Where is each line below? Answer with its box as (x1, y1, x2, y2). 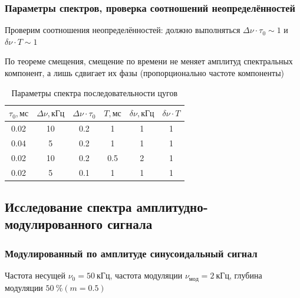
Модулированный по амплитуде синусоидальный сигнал (5, 245, 258, 260)
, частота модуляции (110, 269, 183, 281)
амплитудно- (136, 198, 208, 216)
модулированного (5, 215, 103, 233)
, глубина (229, 269, 262, 281)
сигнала (107, 215, 153, 233)
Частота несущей (5, 269, 66, 281)
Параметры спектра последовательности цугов (11, 86, 178, 99)
